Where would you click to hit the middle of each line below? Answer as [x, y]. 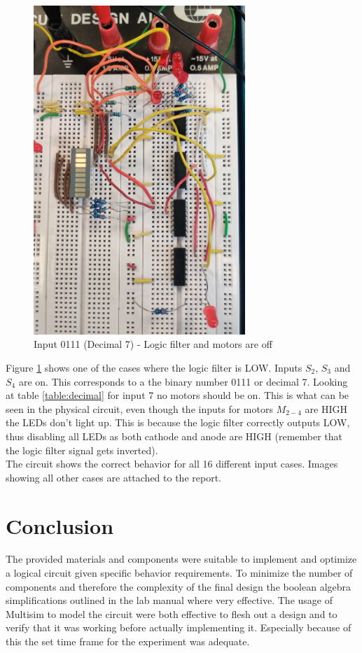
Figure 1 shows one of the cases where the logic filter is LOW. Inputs [154, 367]
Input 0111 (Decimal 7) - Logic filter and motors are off [153, 344]
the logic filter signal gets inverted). [82, 450]
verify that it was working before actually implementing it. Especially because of [179, 627]
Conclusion [60, 525]
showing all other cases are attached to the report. [113, 477]
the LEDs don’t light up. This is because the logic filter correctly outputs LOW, [178, 422]
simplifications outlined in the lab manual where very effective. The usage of [169, 600]
